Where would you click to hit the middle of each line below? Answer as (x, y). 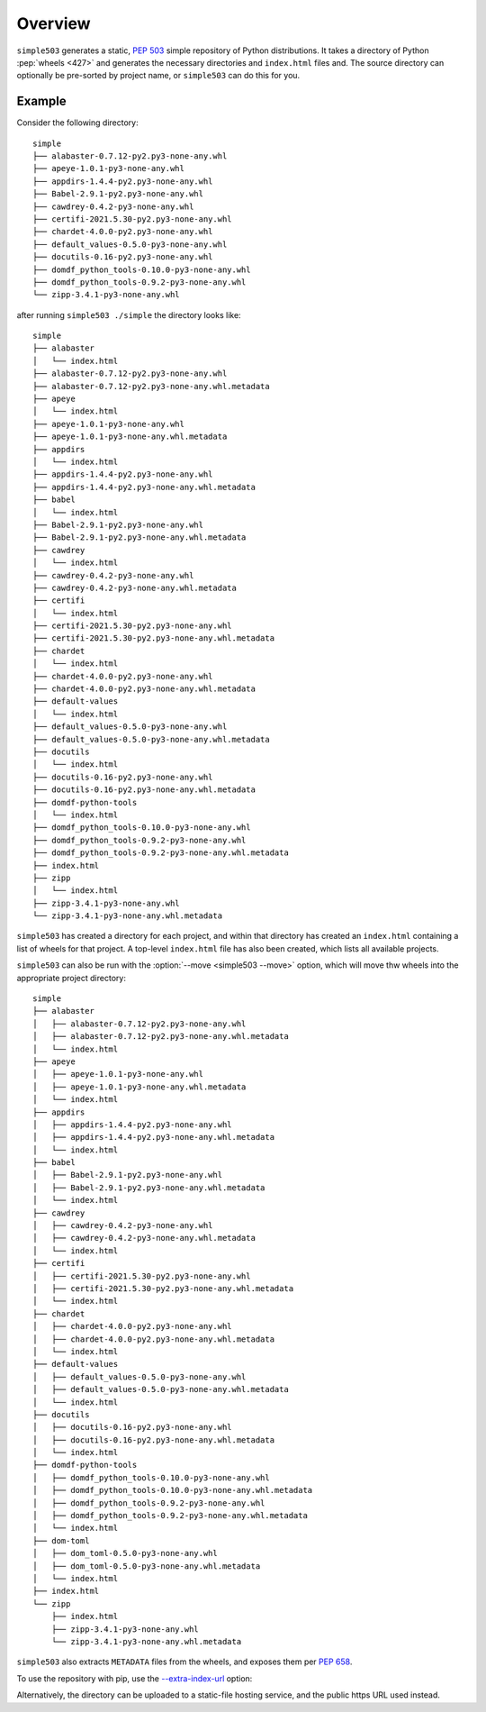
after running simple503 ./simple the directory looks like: (129, 314)
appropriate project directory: (71, 978)
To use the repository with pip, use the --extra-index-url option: (135, 1678)
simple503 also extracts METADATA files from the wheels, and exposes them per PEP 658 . (184, 1662)
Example (41, 101)
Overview (54, 23)
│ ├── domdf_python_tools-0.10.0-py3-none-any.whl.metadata (173, 1490)
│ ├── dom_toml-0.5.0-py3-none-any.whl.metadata (147, 1566)
